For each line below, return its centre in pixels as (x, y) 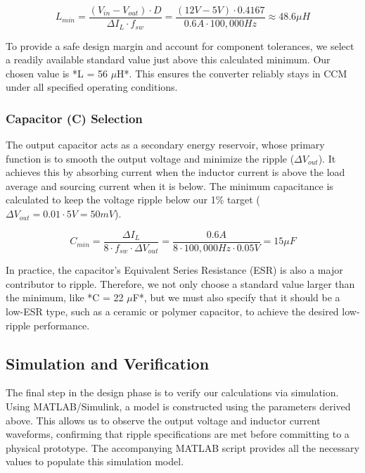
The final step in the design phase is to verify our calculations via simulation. (172, 392)
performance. (62, 325)
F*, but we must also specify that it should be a (236, 297)
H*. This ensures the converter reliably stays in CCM (232, 73)
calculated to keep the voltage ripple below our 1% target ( (133, 200)
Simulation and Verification (108, 363)
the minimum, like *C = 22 (65, 297)
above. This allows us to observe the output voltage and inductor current (163, 420)
